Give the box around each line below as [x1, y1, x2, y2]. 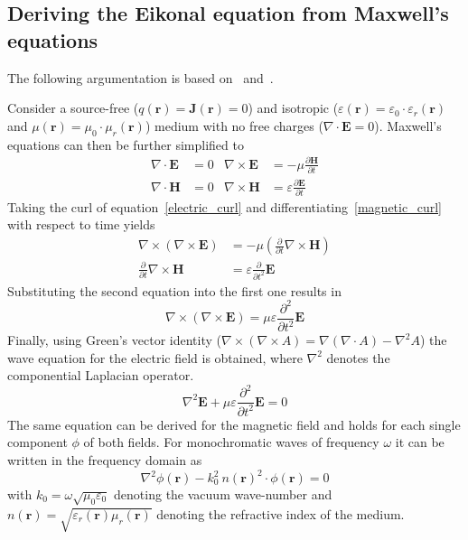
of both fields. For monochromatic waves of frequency [83, 433, 379, 452]
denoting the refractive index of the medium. [156, 504, 405, 523]
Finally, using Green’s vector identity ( [7, 331, 221, 349]
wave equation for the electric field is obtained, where [7, 348, 303, 367]
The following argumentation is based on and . [7, 68, 274, 87]
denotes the [326, 348, 390, 367]
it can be [395, 433, 445, 452]
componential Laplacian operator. [7, 366, 194, 385]
